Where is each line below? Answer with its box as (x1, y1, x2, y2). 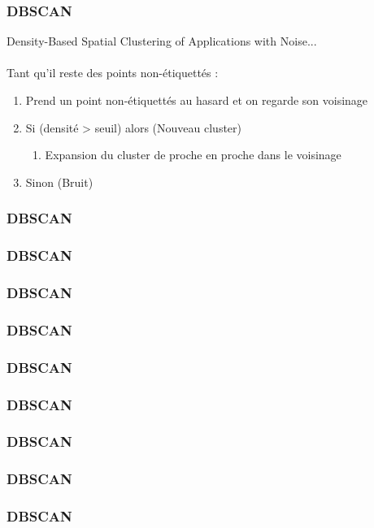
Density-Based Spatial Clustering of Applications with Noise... (7, 32, 317, 50)
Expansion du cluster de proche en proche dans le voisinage (45, 146, 341, 163)
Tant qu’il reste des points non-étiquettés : (7, 64, 219, 81)
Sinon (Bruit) (25, 173, 93, 190)
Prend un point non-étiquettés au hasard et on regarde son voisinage (25, 92, 368, 108)
